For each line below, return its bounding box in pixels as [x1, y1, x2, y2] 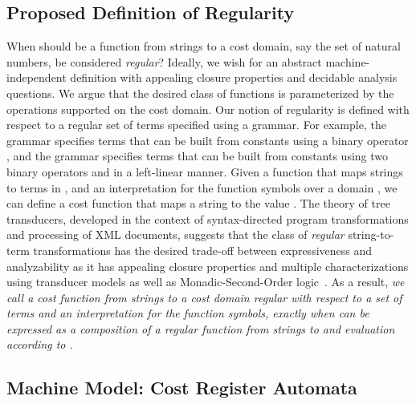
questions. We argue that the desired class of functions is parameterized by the [6, 84, 394, 101]
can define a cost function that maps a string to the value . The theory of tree [6, 195, 390, 212]
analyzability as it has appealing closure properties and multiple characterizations [6, 257, 409, 274]
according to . [6, 336, 73, 353]
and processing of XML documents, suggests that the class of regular [6, 226, 345, 243]
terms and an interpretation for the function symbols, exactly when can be [6, 305, 369, 321]
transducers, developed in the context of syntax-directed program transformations [6, 210, 409, 227]
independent [6, 69, 67, 86]
